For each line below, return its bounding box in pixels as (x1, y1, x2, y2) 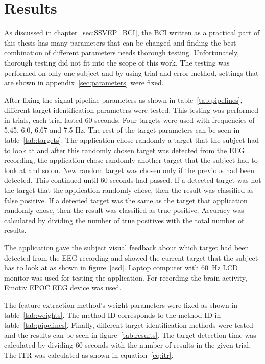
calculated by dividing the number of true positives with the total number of (4, 215, 244, 225)
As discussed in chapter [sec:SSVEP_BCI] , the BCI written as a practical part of (4, 27, 260, 38)
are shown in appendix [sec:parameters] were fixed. (4, 77, 164, 88)
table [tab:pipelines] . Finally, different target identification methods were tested (4, 319, 253, 330)
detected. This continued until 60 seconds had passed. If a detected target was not (4, 175, 261, 185)
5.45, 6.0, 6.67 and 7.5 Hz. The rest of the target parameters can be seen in (4, 124, 240, 135)
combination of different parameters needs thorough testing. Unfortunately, (4, 47, 239, 58)
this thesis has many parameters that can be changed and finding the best (4, 37, 236, 48)
